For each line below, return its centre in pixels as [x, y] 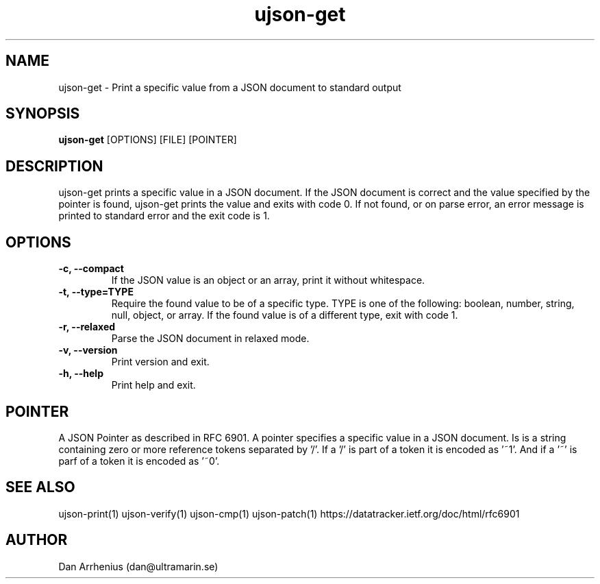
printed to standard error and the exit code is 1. [164, 216]
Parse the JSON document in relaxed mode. [210, 339]
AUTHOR [37, 540]
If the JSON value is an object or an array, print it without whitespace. [268, 280]
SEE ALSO [40, 487]
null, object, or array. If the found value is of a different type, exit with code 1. [285, 315]
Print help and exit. [153, 385]
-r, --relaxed [87, 327]
